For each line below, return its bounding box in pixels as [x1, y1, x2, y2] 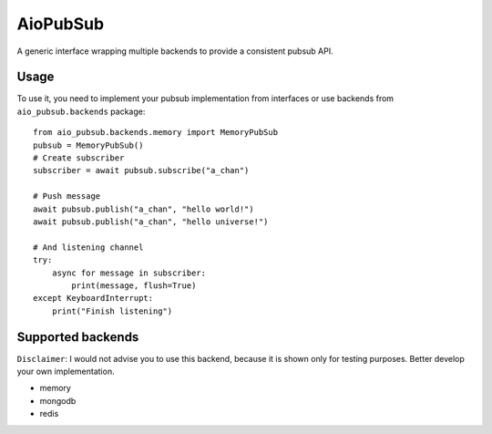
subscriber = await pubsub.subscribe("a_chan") [33, 165, 250, 176]
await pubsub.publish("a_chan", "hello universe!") [33, 216, 269, 227]
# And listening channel [33, 242, 144, 253]
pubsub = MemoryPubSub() [33, 139, 144, 150]
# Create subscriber [33, 153, 125, 163]
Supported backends [16, 329, 139, 345]
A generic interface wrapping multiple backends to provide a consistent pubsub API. [16, 46, 334, 57]
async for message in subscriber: [51, 267, 207, 278]
